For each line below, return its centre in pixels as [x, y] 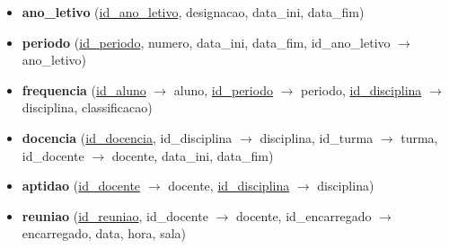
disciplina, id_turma [317, 137]
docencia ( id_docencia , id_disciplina [127, 137]
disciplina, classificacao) [87, 107]
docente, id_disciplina [229, 186]
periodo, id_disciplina [361, 89]
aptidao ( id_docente [81, 186]
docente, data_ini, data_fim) [193, 155]
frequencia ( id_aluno [84, 89]
